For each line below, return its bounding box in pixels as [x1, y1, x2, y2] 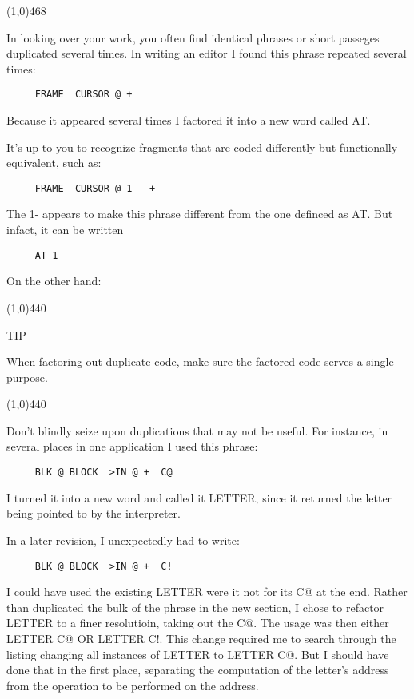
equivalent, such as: [6, 154, 102, 171]
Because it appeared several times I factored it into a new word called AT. [6, 112, 371, 129]
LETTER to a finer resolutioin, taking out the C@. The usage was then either [6, 614, 389, 631]
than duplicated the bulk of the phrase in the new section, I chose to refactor [6, 598, 384, 615]
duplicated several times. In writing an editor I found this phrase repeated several [6, 45, 407, 62]
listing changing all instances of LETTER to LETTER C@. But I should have [6, 645, 389, 662]
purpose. [6, 368, 48, 385]
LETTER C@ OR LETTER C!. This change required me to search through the [6, 629, 396, 646]
